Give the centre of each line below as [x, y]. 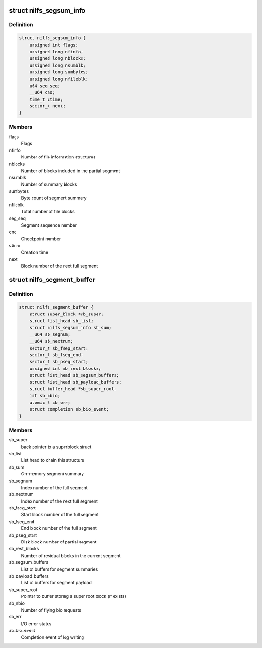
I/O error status [36, 623]
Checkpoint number [41, 239]
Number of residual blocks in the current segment [71, 555]
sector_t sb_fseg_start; [59, 348]
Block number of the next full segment [59, 266]
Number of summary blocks [49, 184]
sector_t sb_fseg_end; [56, 355]
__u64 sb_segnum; [50, 334]
